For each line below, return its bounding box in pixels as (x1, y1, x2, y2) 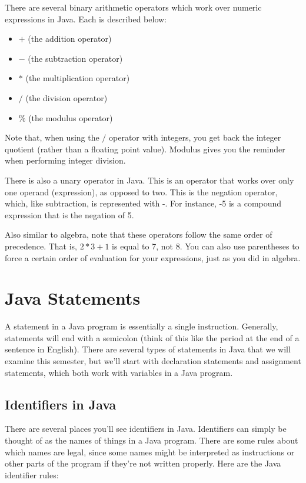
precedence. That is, (5, 239, 77, 252)
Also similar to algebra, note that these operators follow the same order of (5, 228, 272, 241)
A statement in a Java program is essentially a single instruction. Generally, (5, 320, 278, 332)
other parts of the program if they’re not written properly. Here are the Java (5, 457, 281, 469)
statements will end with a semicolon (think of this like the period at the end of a (5, 331, 300, 344)
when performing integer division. (5, 154, 126, 166)
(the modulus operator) (28, 111, 113, 124)
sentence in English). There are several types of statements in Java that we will (5, 343, 291, 355)
